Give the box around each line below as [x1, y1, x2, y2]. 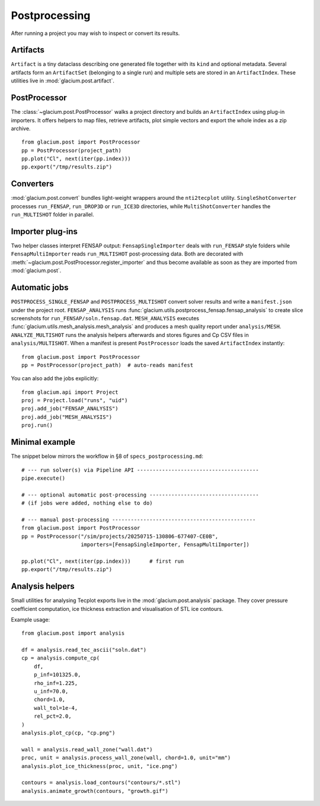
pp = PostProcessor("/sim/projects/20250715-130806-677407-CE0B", [21, 533, 219, 540]
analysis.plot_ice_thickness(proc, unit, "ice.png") [21, 763, 178, 769]
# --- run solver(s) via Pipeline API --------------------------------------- [21, 466, 259, 473]
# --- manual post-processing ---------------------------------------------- [21, 516, 256, 523]
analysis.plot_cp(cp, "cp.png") [21, 729, 116, 736]
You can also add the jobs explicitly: [11, 375, 99, 382]
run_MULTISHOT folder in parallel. [11, 211, 94, 218]
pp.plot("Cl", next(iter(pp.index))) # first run [21, 557, 184, 565]
